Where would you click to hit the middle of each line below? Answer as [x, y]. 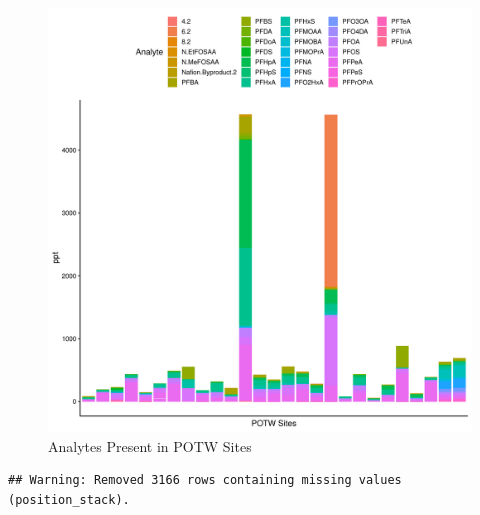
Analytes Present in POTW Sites [150, 445]
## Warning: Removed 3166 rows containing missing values [205, 480]
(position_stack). [69, 499]
